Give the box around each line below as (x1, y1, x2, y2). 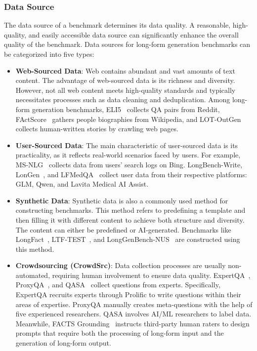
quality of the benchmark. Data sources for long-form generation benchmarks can (4, 39, 251, 49)
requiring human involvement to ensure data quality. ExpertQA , (52, 270, 251, 280)
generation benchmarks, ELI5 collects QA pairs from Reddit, (32, 104, 220, 114)
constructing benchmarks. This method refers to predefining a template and (15, 205, 246, 215)
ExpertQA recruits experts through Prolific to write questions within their (15, 289, 241, 300)
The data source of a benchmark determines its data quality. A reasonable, (4, 20, 231, 30)
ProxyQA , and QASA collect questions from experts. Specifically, (15, 279, 220, 290)
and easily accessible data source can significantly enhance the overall (28, 29, 239, 39)
